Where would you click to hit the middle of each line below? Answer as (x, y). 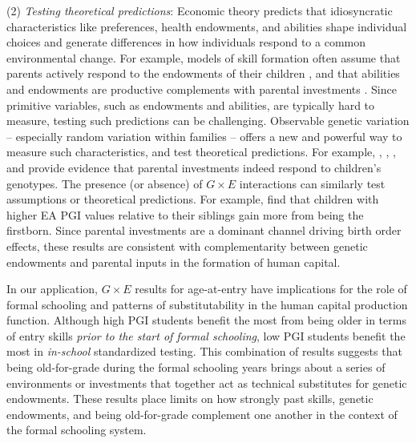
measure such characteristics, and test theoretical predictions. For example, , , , (201, 152)
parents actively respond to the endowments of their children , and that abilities (203, 73)
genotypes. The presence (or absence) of (105, 183)
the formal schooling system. (77, 430)
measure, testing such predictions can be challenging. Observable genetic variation (208, 121)
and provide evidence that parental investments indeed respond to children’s (194, 167)
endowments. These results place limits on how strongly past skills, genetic (190, 399)
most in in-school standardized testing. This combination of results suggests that (204, 351)
